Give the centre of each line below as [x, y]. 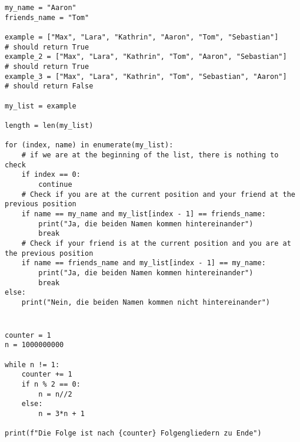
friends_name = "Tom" [47, 17]
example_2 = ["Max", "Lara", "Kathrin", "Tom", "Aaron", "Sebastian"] [146, 57]
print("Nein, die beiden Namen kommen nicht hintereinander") [146, 302]
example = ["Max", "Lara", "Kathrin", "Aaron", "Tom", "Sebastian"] [142, 37]
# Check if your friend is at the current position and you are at [156, 243]
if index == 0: [51, 175]
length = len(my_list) [49, 126]
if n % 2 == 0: [51, 384]
